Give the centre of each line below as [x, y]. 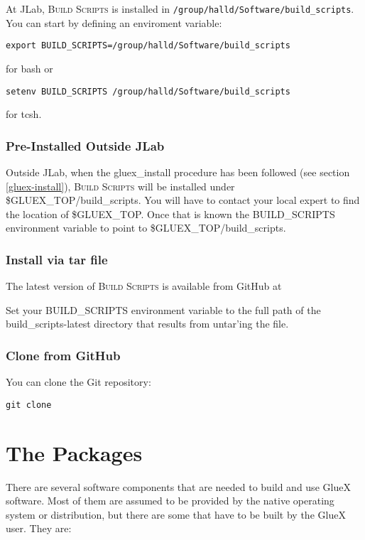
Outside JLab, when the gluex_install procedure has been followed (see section [178, 172]
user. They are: [39, 528]
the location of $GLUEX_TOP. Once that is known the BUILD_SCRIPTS [170, 214]
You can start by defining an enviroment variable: [114, 22]
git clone [29, 405]
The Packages [74, 452]
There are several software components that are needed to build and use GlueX [178, 486]
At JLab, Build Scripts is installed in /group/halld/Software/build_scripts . [180, 9]
